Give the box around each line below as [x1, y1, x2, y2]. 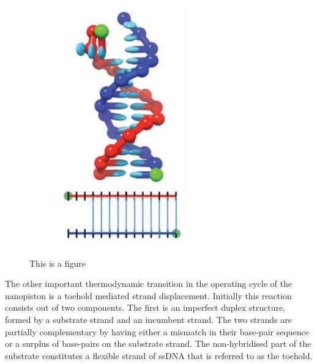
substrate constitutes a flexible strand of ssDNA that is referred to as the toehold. [5, 349, 313, 362]
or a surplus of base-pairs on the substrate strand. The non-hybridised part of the [5, 337, 311, 350]
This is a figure [29, 256, 86, 269]
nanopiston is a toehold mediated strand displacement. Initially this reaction [5, 289, 292, 302]
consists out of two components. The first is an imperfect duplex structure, [5, 301, 286, 314]
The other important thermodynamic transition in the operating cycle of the [5, 277, 292, 290]
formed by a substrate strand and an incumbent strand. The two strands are [5, 313, 292, 325]
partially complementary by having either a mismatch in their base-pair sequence [5, 325, 310, 338]
